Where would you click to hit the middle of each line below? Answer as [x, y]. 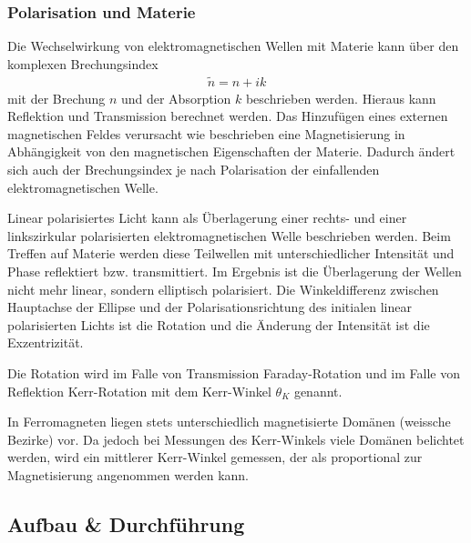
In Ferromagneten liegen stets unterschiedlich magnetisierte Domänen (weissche [229, 422]
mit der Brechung [56, 98]
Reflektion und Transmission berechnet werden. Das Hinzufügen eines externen [228, 116]
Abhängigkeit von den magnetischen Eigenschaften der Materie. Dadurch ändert [231, 151]
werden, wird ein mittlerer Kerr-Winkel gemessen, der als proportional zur [215, 457]
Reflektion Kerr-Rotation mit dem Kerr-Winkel [139, 391]
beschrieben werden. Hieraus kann [341, 98]
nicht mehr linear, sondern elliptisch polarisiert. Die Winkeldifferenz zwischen [223, 289]
